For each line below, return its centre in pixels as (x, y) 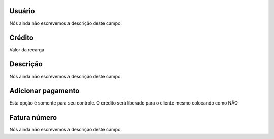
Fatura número (33, 117)
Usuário (22, 11)
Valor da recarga (27, 50)
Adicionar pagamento (44, 91)
